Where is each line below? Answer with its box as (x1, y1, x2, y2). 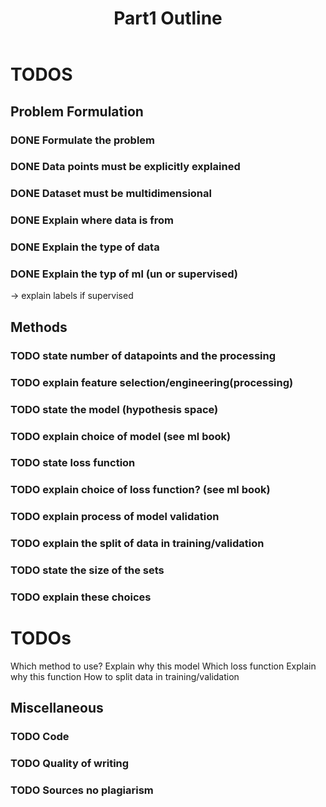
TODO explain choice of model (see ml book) (10, 429, 232, 443)
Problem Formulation (10, 103, 144, 120)
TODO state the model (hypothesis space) (10, 402, 219, 416)
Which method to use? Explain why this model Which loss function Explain (10, 660, 317, 672)
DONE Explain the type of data (10, 240, 160, 254)
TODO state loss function (10, 456, 136, 470)
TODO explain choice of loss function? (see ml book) (10, 483, 271, 497)
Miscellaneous (10, 700, 104, 717)
